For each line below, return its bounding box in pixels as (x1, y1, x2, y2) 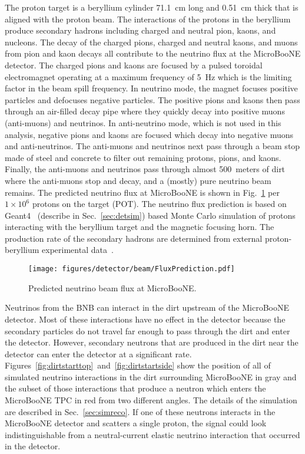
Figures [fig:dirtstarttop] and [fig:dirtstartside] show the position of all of (5, 359, 271, 371)
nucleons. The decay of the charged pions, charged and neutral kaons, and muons (5, 35, 298, 48)
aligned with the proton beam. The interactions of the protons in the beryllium (5, 12, 291, 25)
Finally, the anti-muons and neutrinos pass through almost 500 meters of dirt (5, 163, 286, 175)
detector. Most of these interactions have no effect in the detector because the (5, 312, 286, 325)
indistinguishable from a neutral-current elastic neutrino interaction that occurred (5, 428, 300, 440)
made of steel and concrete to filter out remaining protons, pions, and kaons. (5, 151, 281, 163)
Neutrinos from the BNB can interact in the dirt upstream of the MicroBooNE (5, 301, 289, 314)
